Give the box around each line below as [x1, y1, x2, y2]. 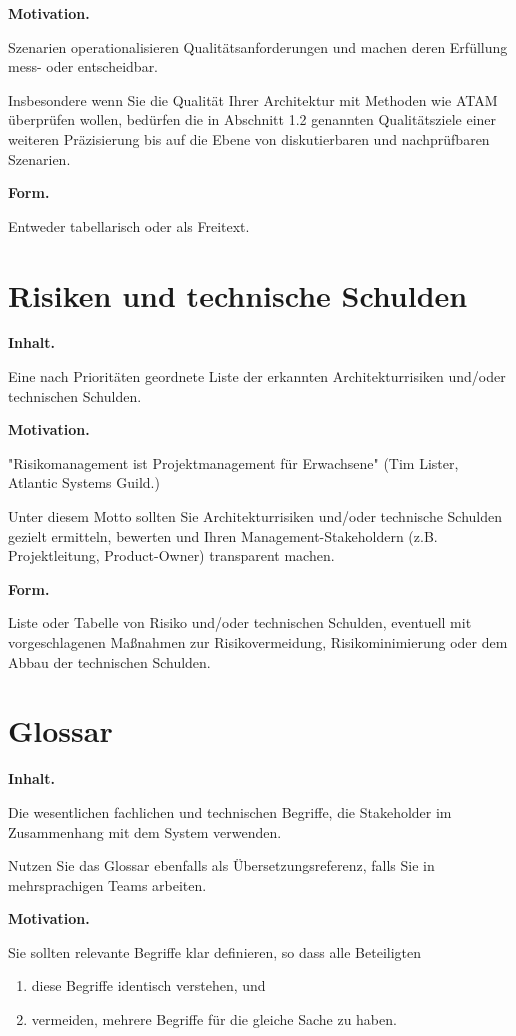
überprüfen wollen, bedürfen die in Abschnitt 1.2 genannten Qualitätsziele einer [8, 109, 497, 130]
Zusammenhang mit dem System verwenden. [8, 821, 282, 842]
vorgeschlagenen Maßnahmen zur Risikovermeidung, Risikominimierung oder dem [8, 632, 508, 652]
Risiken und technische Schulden [8, 274, 468, 315]
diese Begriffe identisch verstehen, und [31, 975, 266, 996]
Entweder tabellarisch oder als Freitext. [8, 215, 250, 236]
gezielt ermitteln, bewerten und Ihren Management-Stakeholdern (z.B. [8, 525, 438, 546]
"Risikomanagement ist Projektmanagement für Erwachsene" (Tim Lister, [8, 452, 459, 473]
